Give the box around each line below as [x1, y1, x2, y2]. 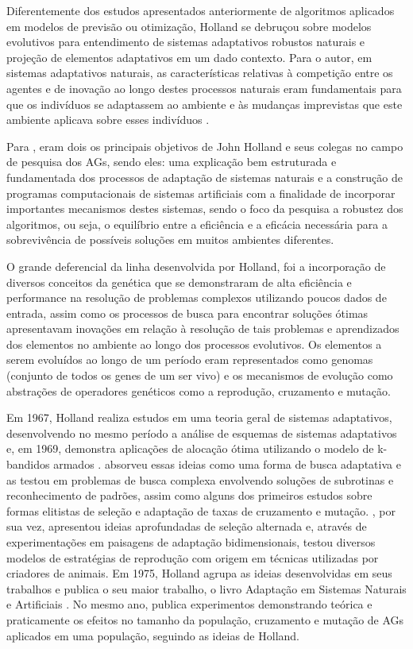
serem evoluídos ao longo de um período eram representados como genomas [6, 351, 373, 368]
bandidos [6, 456, 50, 473]
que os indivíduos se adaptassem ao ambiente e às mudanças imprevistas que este [6, 95, 403, 112]
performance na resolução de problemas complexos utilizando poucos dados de [6, 289, 387, 306]
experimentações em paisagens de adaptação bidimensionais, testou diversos [6, 534, 376, 550]
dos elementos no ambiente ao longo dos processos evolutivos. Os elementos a [6, 335, 382, 352]
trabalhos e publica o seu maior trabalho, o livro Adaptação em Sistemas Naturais [6, 580, 407, 597]
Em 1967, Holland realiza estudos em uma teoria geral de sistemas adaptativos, [6, 409, 392, 426]
